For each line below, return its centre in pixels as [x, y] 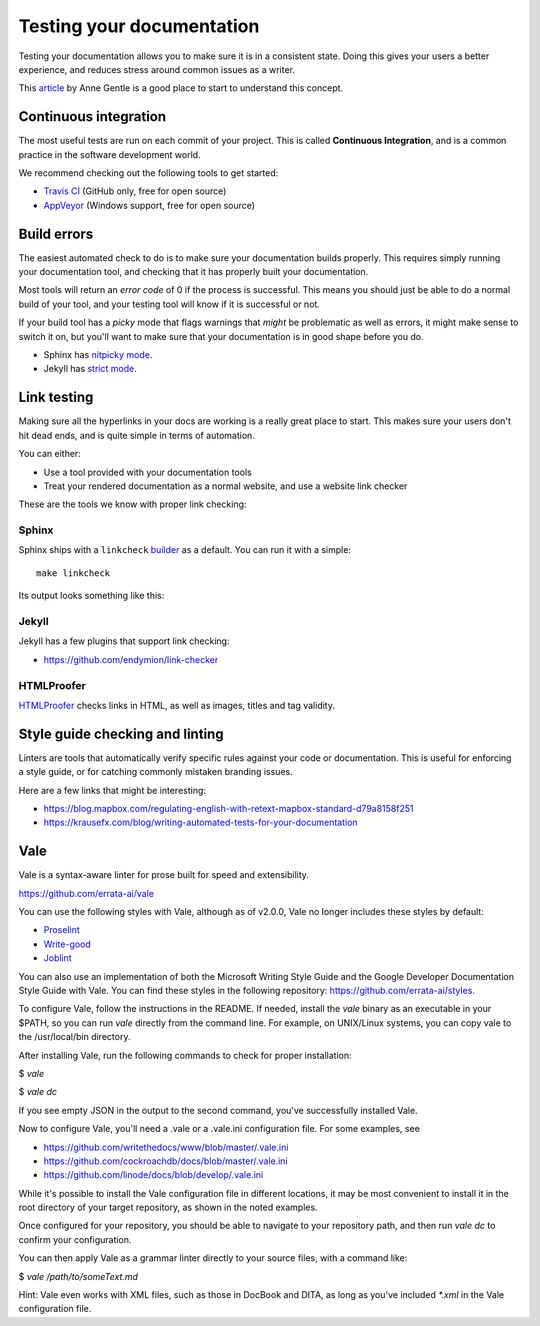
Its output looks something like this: [91, 596]
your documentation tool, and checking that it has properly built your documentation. [193, 272]
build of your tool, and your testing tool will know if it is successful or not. [169, 304]
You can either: [50, 454]
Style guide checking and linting [121, 733]
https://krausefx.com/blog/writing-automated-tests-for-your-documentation [201, 822]
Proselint [61, 930]
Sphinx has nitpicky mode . [98, 355]
